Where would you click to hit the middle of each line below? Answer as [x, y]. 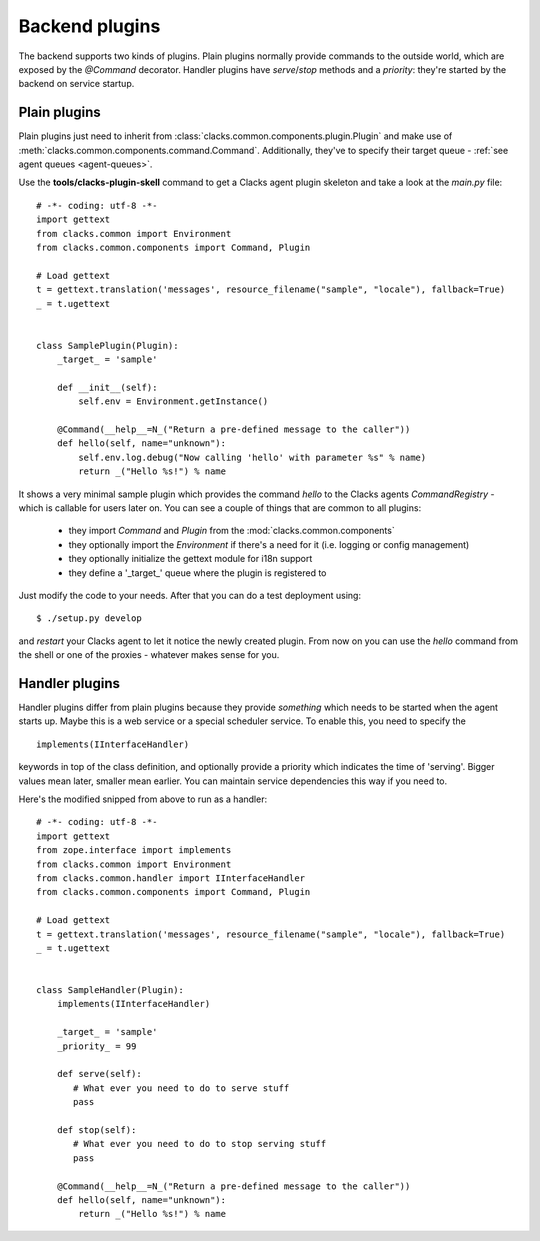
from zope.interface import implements [134, 850]
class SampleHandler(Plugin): [110, 990]
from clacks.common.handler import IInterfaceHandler [170, 878]
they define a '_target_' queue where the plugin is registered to [197, 572]
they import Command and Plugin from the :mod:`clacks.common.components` [231, 531]
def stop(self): [96, 1129]
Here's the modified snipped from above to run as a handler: [143, 799]
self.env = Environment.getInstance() [173, 401]
